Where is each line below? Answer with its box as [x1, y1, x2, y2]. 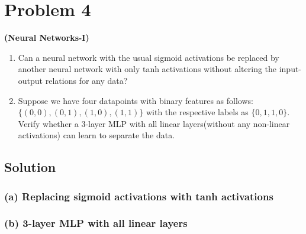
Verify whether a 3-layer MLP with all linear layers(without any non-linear [18, 117, 290, 129]
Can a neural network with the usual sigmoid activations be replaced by [18, 51, 279, 63]
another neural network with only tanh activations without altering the [18, 63, 277, 75]
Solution [4, 158, 56, 176]
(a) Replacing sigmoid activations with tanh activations [4, 188, 273, 203]
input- [279, 63, 302, 75]
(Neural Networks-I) [4, 31, 89, 44]
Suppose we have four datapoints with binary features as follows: [18, 94, 253, 106]
